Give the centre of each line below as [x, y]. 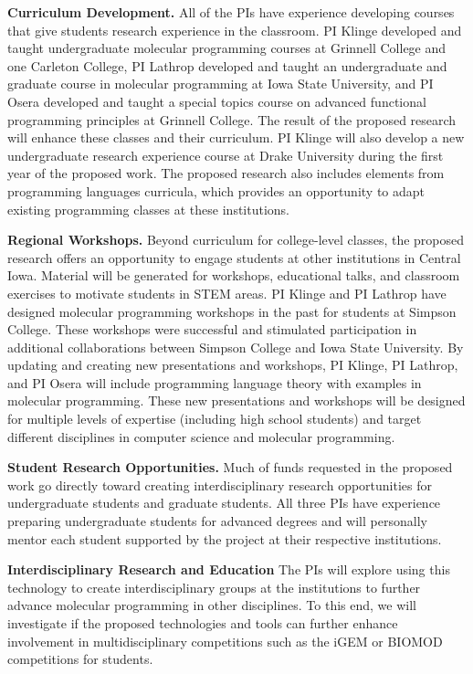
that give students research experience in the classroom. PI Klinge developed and [235, 30]
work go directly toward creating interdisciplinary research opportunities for [220, 484]
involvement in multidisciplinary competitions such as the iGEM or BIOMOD [225, 641]
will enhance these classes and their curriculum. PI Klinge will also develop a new [236, 137]
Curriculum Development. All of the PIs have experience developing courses [231, 12]
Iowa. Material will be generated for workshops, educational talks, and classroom [234, 275]
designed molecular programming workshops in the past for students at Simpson [232, 311]
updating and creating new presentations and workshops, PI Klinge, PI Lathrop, [233, 365]
